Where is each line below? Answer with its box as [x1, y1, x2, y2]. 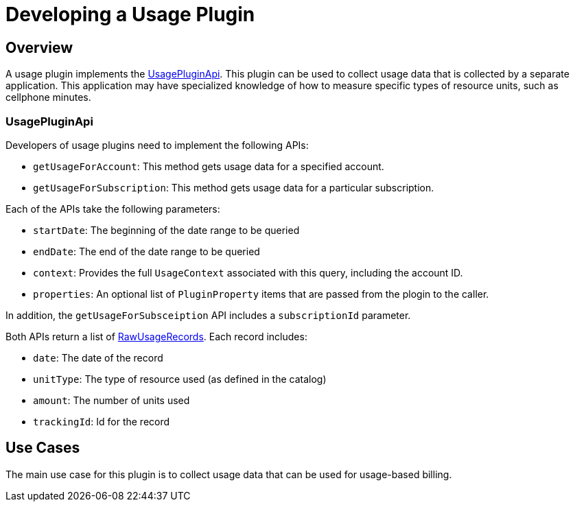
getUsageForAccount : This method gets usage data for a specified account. [33, 160, 384, 172]
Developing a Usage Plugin [5, 3, 255, 26]
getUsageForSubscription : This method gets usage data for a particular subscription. [33, 181, 434, 193]
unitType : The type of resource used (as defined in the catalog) [33, 373, 327, 385]
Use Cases [5, 439, 80, 457]
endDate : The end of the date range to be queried [33, 245, 260, 257]
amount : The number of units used [33, 394, 190, 406]
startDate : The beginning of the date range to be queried [33, 224, 300, 236]
